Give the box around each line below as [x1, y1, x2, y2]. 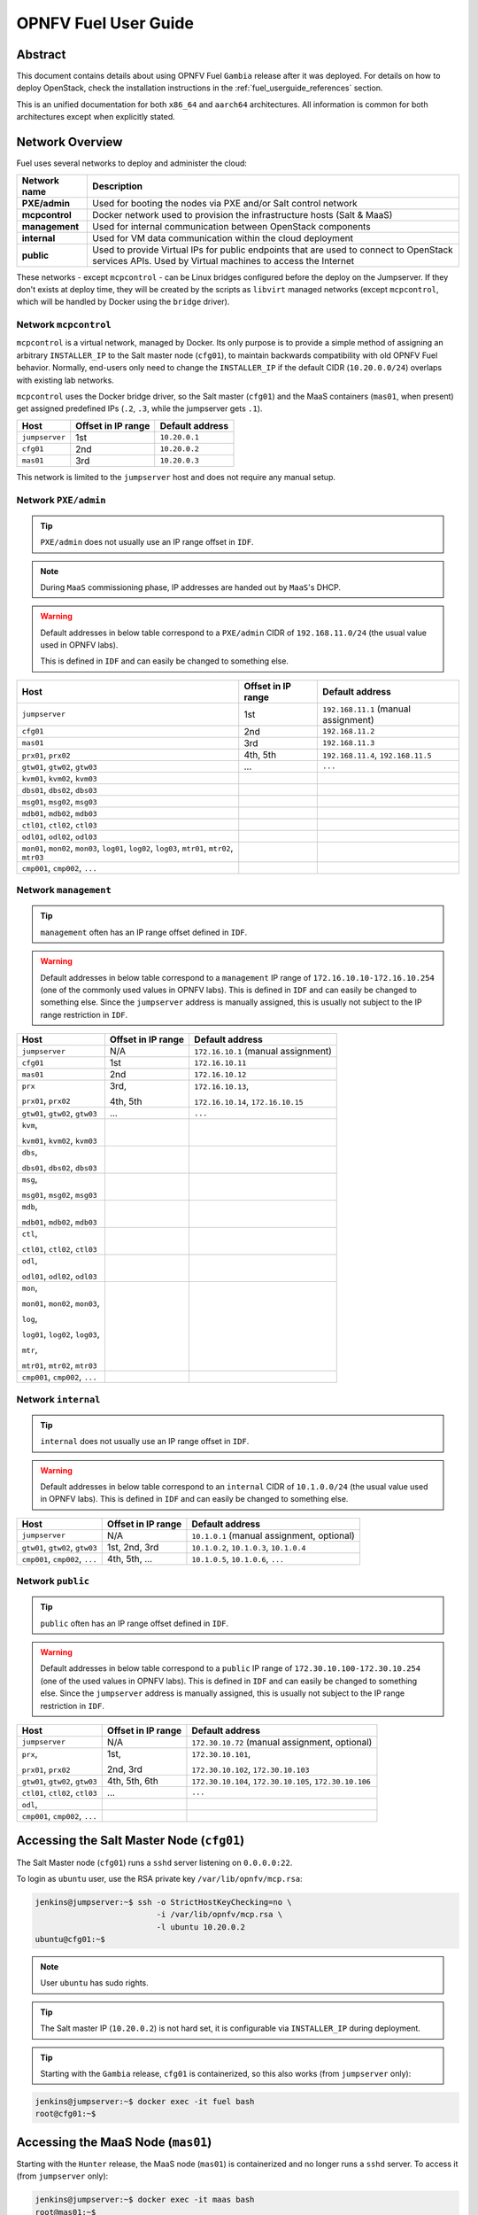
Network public [16, 1575, 90, 1588]
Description [92, 180, 143, 192]
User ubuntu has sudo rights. [40, 1978, 150, 1988]
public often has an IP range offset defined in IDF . [40, 1618, 229, 1628]
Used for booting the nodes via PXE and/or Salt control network [92, 197, 358, 209]
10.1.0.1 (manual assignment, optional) [191, 1529, 356, 1542]
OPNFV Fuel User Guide [16, 13, 195, 33]
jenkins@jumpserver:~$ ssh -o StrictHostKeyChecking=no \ [35, 1897, 292, 1907]
